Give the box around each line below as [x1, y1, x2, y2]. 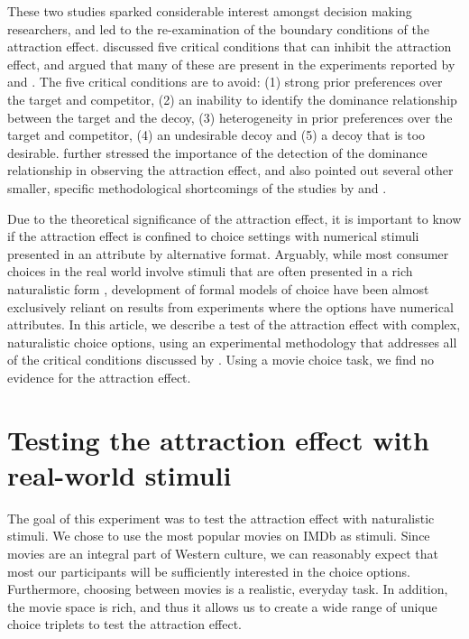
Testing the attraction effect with [7, 421, 429, 458]
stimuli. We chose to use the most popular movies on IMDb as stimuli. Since [7, 526, 430, 545]
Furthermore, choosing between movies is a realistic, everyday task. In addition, [7, 579, 448, 598]
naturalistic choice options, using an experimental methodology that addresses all [7, 332, 457, 351]
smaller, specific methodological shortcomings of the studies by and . [7, 178, 387, 197]
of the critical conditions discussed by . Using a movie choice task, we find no [7, 350, 434, 369]
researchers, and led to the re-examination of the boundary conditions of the [7, 19, 429, 38]
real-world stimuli [7, 456, 232, 493]
